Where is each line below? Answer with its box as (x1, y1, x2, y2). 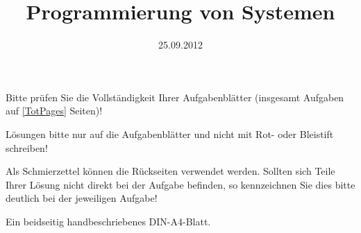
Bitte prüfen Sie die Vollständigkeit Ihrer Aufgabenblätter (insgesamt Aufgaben (6, 89, 344, 104)
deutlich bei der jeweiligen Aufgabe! (6, 191, 158, 205)
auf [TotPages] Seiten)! (6, 103, 103, 118)
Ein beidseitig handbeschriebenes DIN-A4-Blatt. (6, 214, 211, 228)
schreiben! (6, 140, 48, 155)
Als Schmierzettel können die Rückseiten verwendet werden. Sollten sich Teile (6, 164, 335, 178)
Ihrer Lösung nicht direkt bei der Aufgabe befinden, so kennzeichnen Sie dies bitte (6, 177, 355, 191)
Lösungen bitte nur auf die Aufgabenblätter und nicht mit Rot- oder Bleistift (6, 126, 334, 141)
